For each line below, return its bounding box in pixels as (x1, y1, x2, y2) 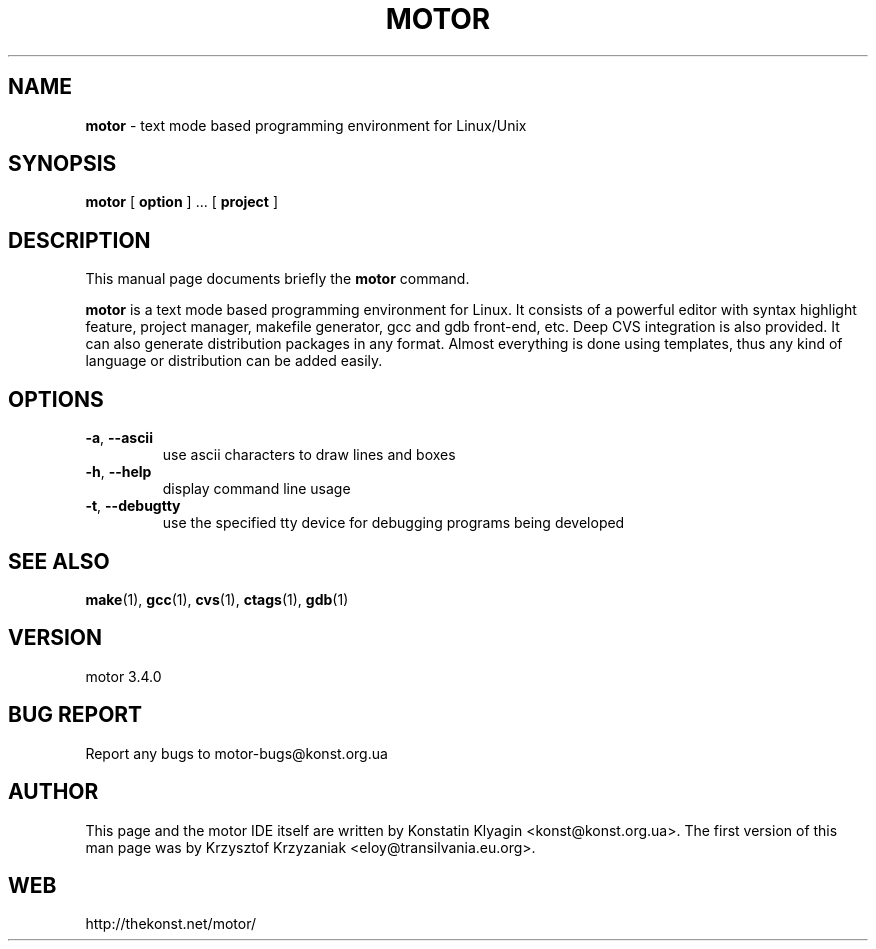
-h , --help (85, 463, 152, 481)
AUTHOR (8, 779, 99, 805)
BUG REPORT (8, 702, 143, 728)
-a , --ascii (85, 429, 153, 447)
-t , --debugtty (85, 497, 181, 515)
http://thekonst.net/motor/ (85, 915, 256, 933)
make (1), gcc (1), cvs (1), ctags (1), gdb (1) (85, 590, 349, 608)
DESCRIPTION (8, 227, 151, 253)
